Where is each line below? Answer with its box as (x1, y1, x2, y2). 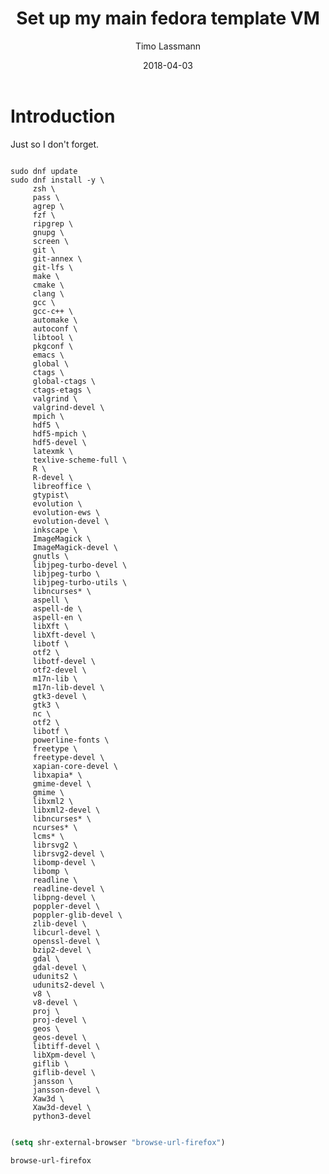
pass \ (32, 192, 60, 202)
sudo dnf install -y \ (10, 175, 105, 185)
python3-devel (32, 1111, 92, 1121)
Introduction (10, 105, 116, 127)
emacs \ (32, 350, 65, 360)
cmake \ (32, 280, 65, 290)
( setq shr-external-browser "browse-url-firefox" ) (10, 1137, 226, 1147)
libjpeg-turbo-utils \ (32, 577, 128, 587)
